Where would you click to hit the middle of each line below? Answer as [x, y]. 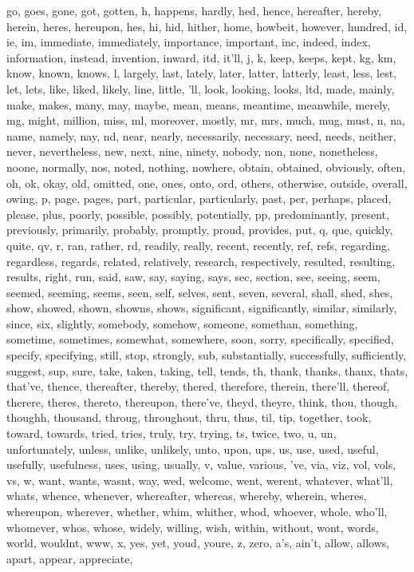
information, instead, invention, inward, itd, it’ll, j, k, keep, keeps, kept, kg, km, [201, 57]
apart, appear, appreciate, [70, 558]
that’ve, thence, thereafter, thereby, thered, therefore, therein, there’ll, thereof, [198, 386]
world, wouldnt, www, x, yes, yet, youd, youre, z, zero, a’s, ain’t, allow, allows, [198, 543]
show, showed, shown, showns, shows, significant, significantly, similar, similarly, [202, 308]
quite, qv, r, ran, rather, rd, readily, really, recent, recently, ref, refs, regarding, [198, 245]
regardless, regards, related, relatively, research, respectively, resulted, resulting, [201, 261]
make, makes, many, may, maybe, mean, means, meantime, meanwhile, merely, [199, 104]
